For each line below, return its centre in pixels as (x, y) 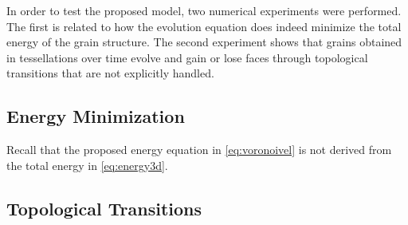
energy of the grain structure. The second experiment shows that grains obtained (204, 42)
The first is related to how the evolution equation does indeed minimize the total (204, 26)
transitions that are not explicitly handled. (110, 73)
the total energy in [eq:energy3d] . (87, 165)
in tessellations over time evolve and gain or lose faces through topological (187, 57)
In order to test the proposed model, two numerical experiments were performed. (204, 10)
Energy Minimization (96, 116)
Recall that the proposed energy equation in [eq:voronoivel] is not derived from (199, 150)
